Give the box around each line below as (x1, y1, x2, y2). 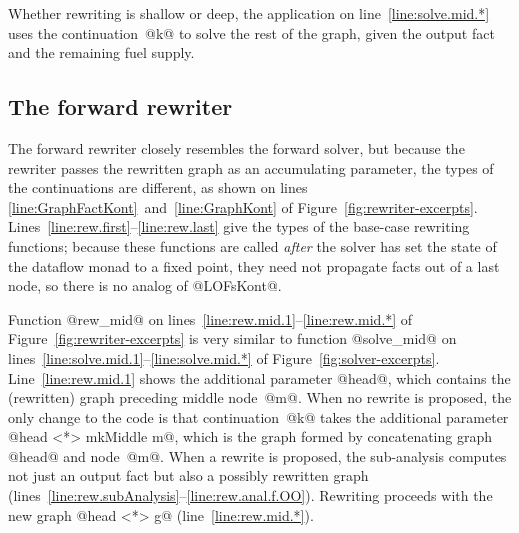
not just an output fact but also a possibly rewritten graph (8, 465, 369, 486)
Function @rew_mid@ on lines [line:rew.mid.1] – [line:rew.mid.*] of (8, 308, 413, 329)
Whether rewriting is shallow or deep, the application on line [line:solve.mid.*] (8, 3, 490, 23)
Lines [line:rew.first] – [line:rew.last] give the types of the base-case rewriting (8, 216, 470, 237)
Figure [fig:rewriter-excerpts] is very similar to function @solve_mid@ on (8, 328, 457, 349)
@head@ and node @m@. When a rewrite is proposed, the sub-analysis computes (8, 445, 507, 466)
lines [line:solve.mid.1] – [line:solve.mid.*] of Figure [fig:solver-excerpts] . (8, 347, 440, 368)
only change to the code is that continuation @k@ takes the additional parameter (8, 406, 509, 427)
